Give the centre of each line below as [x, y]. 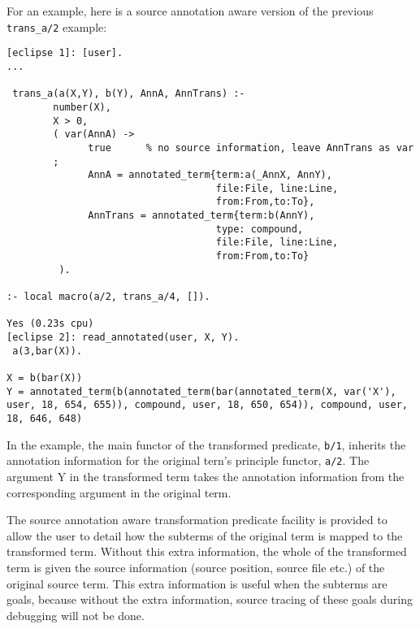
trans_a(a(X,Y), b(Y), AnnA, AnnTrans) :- [129, 94]
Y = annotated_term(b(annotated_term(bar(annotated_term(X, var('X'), [201, 391]
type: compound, [260, 229]
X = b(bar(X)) [45, 378]
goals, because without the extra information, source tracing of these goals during [210, 599]
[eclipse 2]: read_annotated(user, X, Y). [123, 338]
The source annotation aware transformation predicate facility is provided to [197, 520]
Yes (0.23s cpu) [50, 324]
